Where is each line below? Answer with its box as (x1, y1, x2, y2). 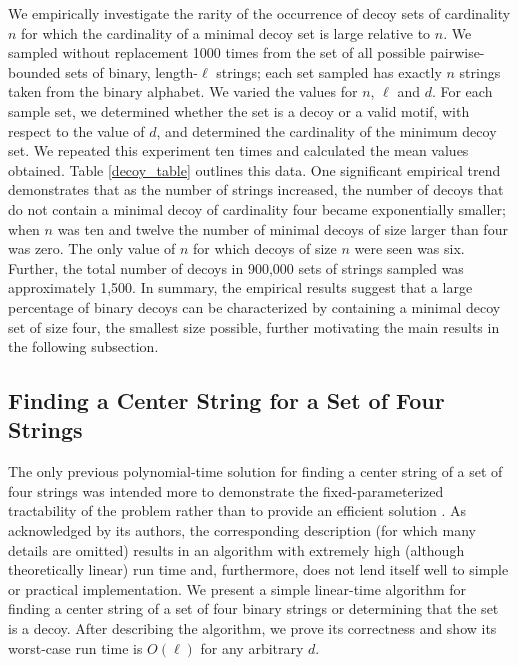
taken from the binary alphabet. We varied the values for (8, 81, 358, 102)
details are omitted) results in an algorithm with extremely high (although (8, 539, 465, 560)
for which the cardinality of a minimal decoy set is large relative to (21, 22, 431, 43)
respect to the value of (8, 120, 145, 141)
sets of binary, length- (65, 61, 199, 82)
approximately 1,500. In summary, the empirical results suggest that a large (8, 277, 473, 298)
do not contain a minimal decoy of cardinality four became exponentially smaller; (8, 198, 506, 219)
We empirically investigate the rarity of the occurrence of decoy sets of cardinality (8, 3, 511, 23)
